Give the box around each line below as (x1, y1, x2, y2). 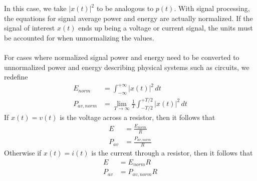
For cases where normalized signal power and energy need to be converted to (4, 51, 239, 62)
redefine (4, 71, 28, 82)
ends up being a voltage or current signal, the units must (78, 22, 253, 33)
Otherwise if (4, 147, 42, 158)
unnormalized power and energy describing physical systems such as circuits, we (4, 61, 249, 72)
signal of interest (4, 22, 55, 33)
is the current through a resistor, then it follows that (91, 147, 253, 158)
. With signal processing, (174, 3, 250, 13)
